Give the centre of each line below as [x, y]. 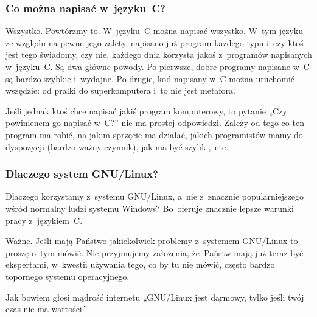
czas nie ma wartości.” [47, 309]
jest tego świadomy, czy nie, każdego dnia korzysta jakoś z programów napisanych [159, 54]
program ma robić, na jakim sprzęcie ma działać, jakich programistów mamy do [154, 134]
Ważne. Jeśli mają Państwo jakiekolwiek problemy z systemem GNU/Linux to [152, 241]
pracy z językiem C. [44, 220]
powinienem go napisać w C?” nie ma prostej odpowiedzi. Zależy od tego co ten [155, 123]
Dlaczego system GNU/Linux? [82, 174]
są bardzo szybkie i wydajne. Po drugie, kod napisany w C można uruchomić [150, 78]
